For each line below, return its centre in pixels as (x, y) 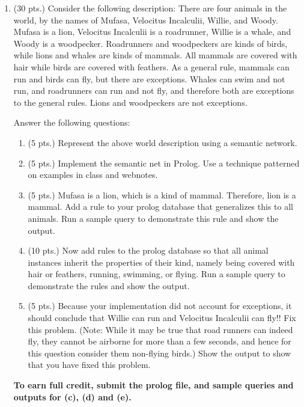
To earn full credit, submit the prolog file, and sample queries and (154, 385)
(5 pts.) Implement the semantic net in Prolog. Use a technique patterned (164, 163)
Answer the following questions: (72, 122)
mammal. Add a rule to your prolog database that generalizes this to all (160, 207)
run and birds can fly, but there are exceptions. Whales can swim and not (149, 78)
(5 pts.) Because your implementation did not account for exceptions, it (160, 306)
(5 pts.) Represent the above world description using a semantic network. (163, 142)
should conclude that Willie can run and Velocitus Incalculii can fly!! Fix (162, 318)
